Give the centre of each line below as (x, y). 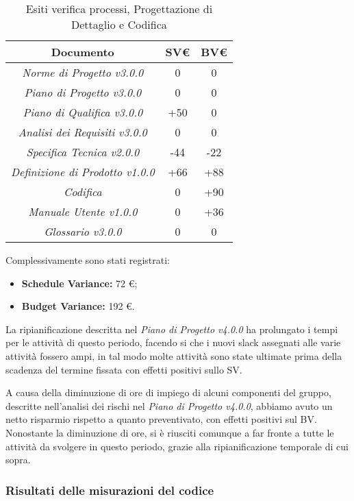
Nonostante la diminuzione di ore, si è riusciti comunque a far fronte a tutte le (170, 432)
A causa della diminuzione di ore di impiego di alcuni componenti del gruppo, (168, 392)
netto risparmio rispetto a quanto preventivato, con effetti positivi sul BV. (161, 419)
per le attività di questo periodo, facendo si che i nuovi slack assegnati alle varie (173, 342)
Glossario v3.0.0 (83, 231)
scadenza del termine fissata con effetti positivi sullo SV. (124, 369)
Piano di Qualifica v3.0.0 (83, 112)
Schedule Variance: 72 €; (79, 283)
